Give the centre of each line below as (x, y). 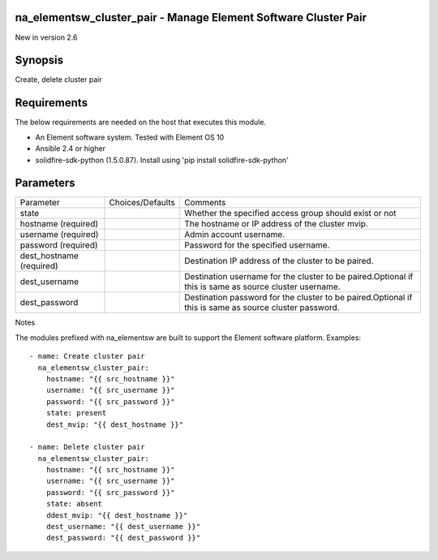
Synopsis (39, 60)
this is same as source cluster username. (262, 286)
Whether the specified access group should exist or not (290, 213)
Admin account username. (234, 235)
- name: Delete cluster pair (87, 447)
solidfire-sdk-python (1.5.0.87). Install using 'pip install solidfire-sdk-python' (162, 160)
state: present (76, 413)
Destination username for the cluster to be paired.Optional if (298, 277)
